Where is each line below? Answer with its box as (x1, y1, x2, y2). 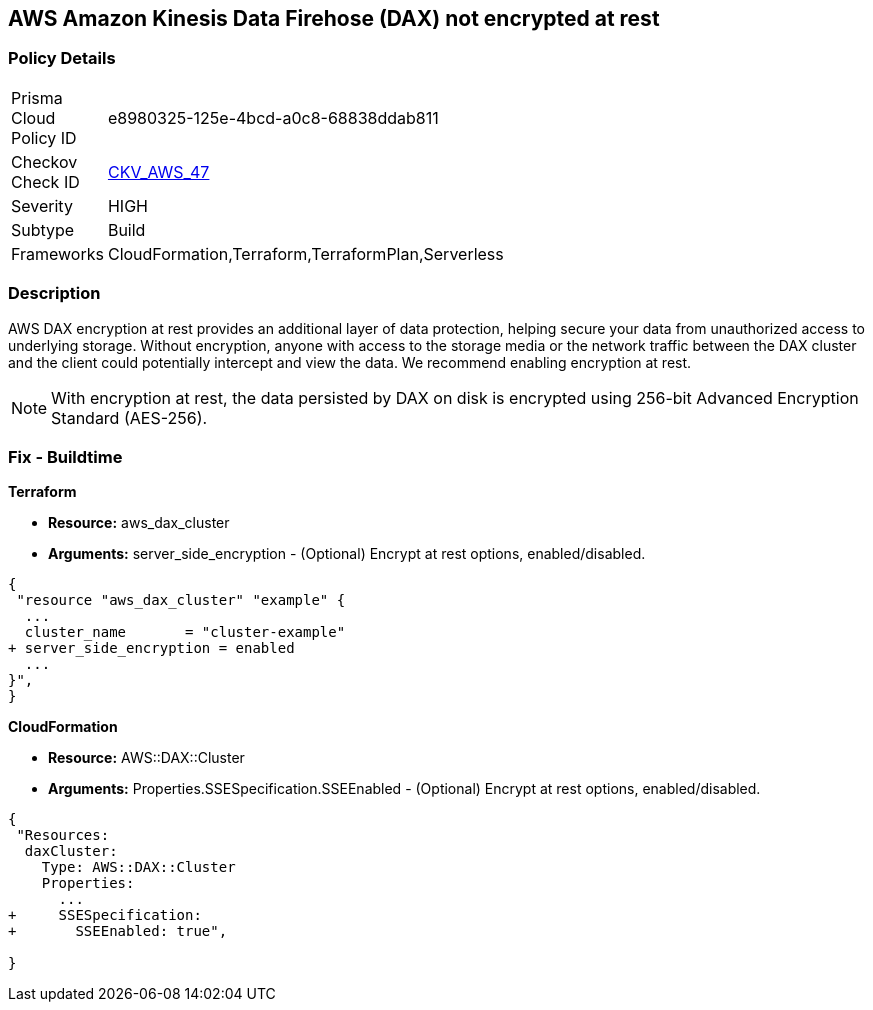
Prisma (11, 87, 63, 108)
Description (8, 283, 101, 304)
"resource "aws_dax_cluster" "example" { (16, 592, 346, 609)
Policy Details (8, 48, 116, 69)
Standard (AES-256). (51, 407, 208, 428)
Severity (11, 195, 73, 216)
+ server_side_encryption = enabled (8, 640, 295, 657)
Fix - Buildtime (8, 446, 123, 467)
